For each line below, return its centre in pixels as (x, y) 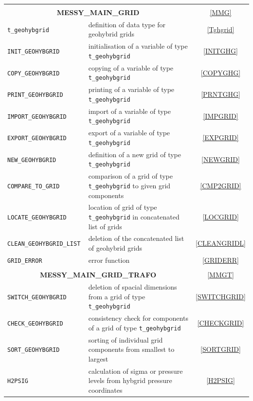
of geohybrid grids (115, 248)
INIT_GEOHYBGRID (34, 52)
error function (109, 260)
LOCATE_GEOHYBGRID (37, 217)
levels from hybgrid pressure (130, 380)
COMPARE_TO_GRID (34, 186)
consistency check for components (138, 318)
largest (98, 358)
